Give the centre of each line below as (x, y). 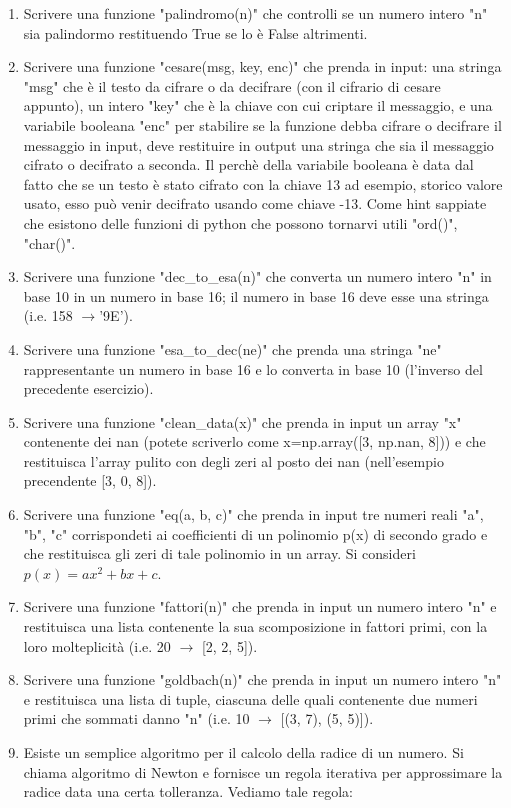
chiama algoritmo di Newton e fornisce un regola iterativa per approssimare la (263, 771)
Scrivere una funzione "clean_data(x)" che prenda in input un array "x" (242, 421)
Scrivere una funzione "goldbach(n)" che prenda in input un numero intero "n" (262, 679)
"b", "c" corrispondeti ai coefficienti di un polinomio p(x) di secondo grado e (255, 533)
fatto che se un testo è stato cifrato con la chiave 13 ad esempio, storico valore (263, 183)
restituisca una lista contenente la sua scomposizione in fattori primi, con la (255, 626)
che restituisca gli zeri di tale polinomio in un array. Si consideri (219, 553)
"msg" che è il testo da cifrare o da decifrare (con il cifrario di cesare (232, 85)
